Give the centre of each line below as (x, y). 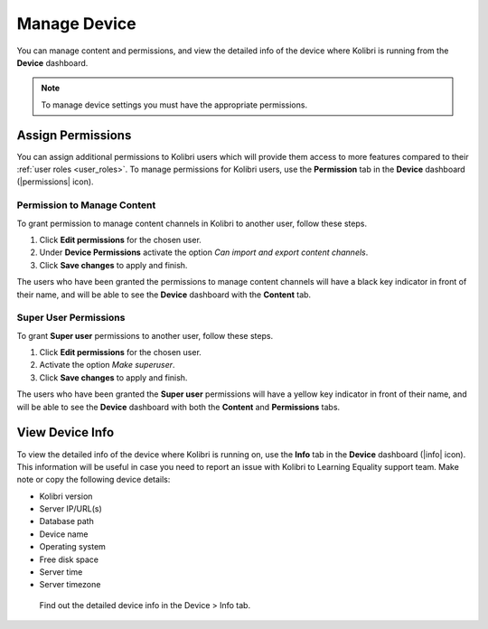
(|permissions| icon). (55, 182)
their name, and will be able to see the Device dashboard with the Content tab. (164, 295)
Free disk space (69, 559)
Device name (64, 534)
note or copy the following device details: (94, 480)
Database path (66, 521)
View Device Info (66, 432)
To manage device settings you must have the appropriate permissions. (174, 105)
